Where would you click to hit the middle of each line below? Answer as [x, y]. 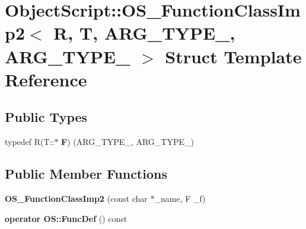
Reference [46, 79]
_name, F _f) [180, 198]
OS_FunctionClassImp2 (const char [76, 198]
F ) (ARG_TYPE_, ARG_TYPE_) [128, 142]
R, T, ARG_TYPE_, [144, 33]
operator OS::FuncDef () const [66, 218]
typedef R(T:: [30, 142]
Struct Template [233, 56]
